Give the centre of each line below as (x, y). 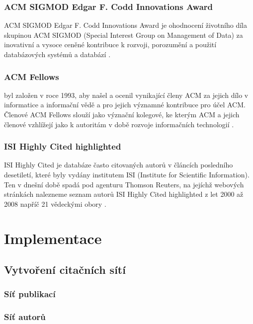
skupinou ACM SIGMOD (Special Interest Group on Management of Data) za (124, 35)
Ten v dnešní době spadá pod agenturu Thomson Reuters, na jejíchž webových (124, 184)
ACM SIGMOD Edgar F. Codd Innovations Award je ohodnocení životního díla (126, 25)
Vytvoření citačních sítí (65, 270)
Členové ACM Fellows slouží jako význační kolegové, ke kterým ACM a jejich (122, 114)
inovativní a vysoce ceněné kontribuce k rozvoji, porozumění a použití (110, 44)
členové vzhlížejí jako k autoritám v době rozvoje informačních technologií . (119, 124)
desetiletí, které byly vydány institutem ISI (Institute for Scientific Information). (127, 174)
